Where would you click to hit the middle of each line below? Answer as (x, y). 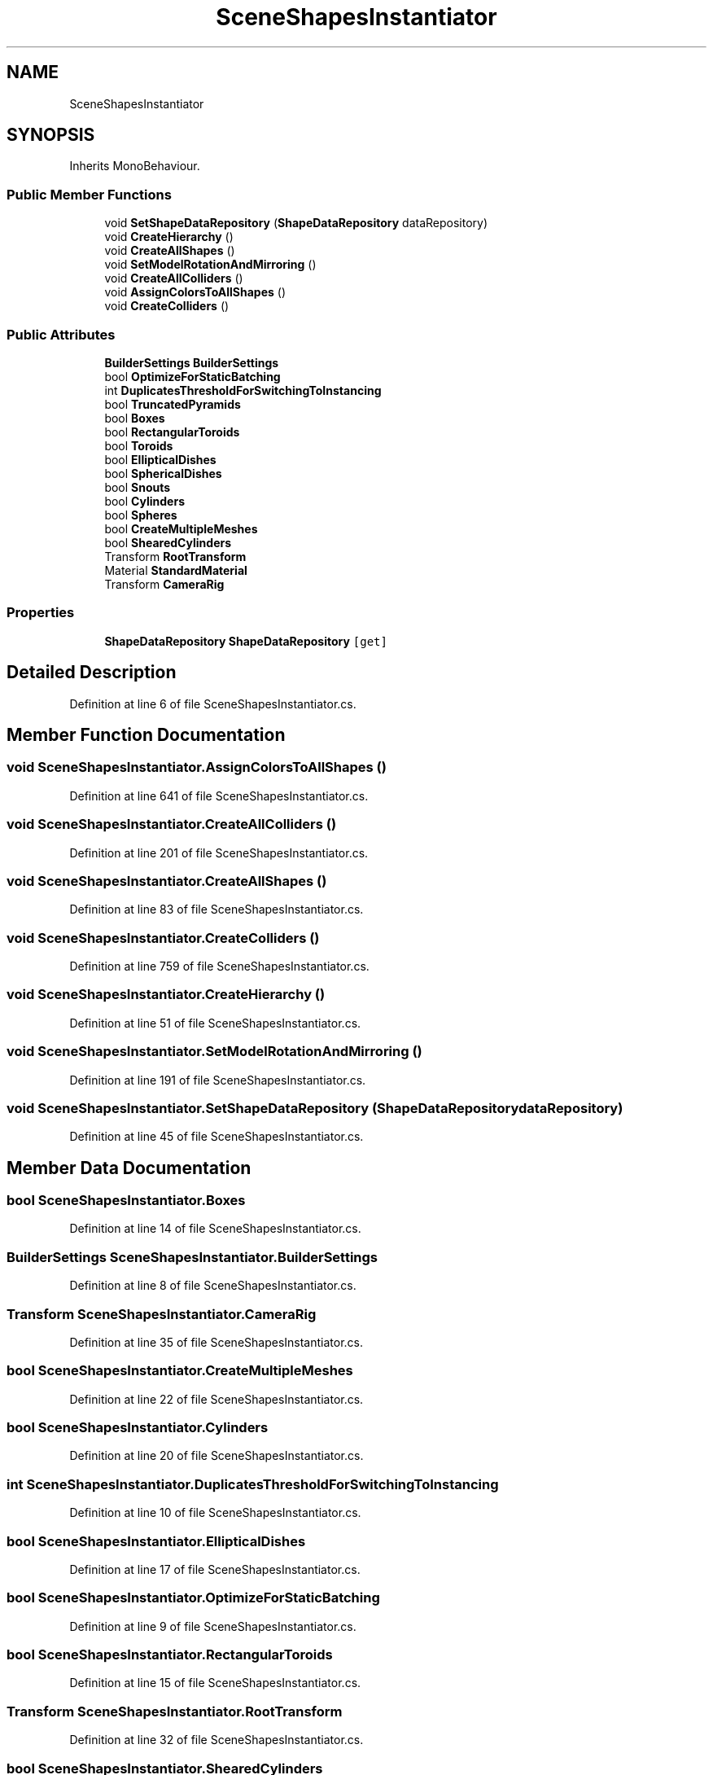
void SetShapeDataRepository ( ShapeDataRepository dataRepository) (296, 223)
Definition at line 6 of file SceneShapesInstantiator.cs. (213, 703)
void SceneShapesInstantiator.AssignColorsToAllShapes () (197, 767)
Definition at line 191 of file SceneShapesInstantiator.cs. (218, 1080)
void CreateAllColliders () (174, 278)
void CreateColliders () (167, 306)
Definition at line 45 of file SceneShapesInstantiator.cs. (217, 1137)
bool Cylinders (145, 501)
